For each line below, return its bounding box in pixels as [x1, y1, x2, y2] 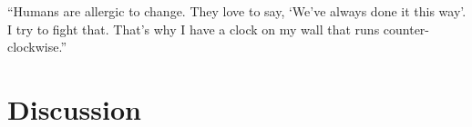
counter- [383, 19, 430, 38]
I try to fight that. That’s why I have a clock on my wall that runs [7, 19, 380, 38]
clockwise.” [7, 37, 67, 56]
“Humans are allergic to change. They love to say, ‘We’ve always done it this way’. [7, 2, 467, 20]
